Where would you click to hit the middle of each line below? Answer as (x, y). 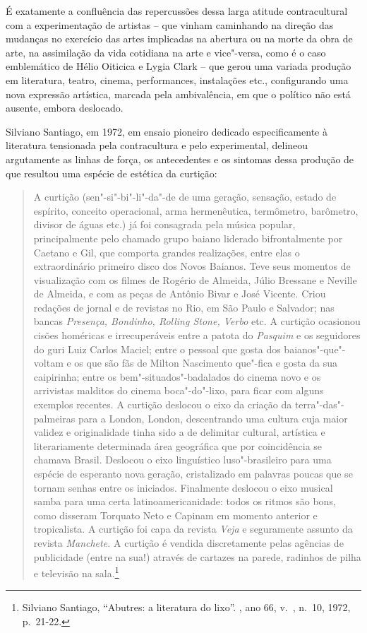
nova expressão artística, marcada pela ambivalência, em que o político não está (178, 94)
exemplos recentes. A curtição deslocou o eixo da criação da (163, 404)
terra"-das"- (319, 404)
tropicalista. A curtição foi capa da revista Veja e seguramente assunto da (193, 529)
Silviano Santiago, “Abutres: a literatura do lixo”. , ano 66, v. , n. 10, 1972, (186, 607)
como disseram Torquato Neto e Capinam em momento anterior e (175, 515)
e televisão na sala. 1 (76, 572)
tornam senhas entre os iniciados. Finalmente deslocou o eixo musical (183, 487)
